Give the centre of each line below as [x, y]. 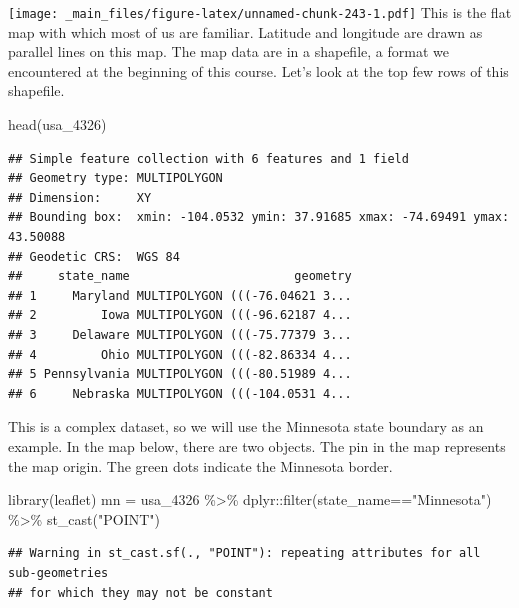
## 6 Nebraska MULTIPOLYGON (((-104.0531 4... [180, 393]
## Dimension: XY [80, 197]
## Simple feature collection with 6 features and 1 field [208, 158]
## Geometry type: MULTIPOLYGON [115, 178]
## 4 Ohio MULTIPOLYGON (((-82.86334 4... [180, 354]
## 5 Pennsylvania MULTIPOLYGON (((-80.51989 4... [180, 374]
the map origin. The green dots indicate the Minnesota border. [200, 465]
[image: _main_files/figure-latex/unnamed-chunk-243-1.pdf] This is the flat [260, 12]
